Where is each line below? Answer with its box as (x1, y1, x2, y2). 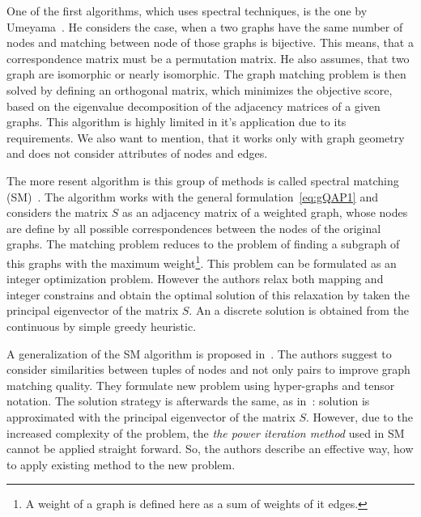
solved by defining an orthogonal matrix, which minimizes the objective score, (6, 81, 393, 98)
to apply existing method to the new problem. (6, 456, 236, 473)
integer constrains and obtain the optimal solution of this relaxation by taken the (6, 286, 410, 303)
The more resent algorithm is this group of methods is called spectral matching (6, 172, 399, 189)
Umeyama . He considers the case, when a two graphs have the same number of (6, 18, 403, 35)
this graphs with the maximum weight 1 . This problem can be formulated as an (6, 252, 397, 271)
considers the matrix (6, 204, 108, 221)
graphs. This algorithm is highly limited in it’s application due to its (6, 113, 347, 130)
